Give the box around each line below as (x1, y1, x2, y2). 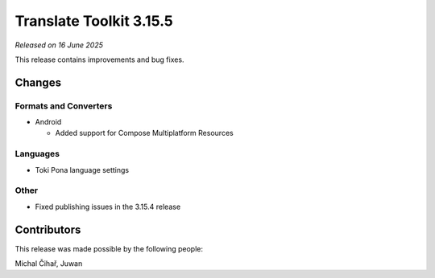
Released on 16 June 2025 (14, 40, 104, 50)
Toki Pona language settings (35, 165, 129, 174)
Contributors (14, 223, 81, 236)
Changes (14, 76, 62, 89)
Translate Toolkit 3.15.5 (14, 12, 173, 30)
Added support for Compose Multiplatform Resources (55, 129, 234, 138)
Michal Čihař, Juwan (14, 259, 83, 268)
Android (35, 117, 62, 127)
